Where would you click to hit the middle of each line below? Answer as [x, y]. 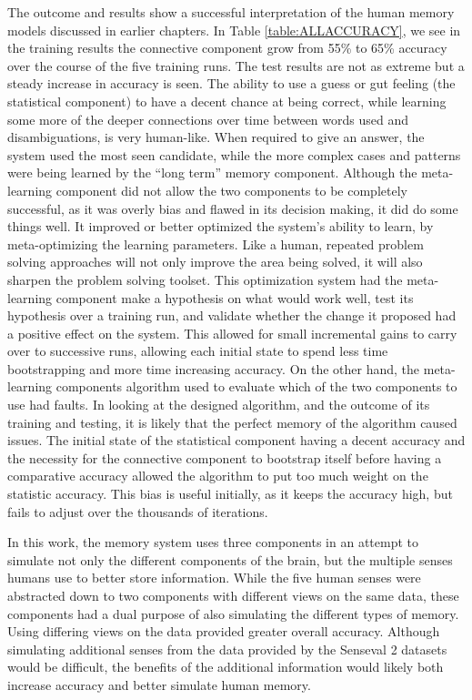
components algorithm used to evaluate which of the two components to [256, 386]
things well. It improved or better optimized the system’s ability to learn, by [221, 226]
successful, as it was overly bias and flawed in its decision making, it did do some [233, 208]
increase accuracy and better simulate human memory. [159, 684]
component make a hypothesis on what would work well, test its [235, 297]
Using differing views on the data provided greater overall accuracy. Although [224, 631]
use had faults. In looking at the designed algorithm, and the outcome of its [219, 405]
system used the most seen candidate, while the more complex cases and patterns [234, 154]
